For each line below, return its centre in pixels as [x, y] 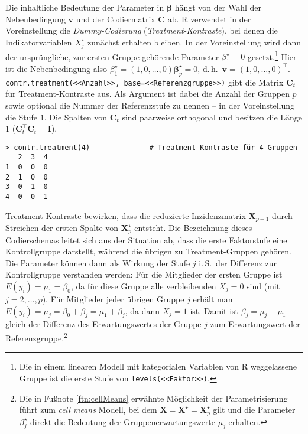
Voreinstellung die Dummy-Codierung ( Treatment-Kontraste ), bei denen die [142, 30]
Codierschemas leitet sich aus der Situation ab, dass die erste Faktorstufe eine [146, 239]
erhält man [213, 299]
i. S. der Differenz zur [238, 262]
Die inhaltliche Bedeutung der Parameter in [85, 7]
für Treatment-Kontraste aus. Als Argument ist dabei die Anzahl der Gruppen [147, 94]
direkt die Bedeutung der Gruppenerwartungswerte [123, 421]
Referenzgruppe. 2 [36, 337]
